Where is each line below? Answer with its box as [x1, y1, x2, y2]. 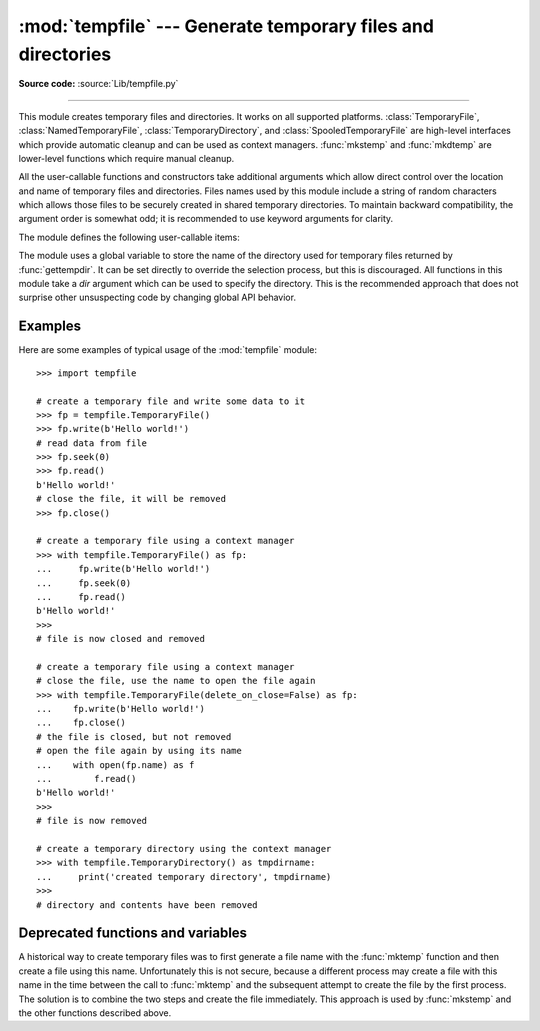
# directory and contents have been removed [36, 899, 259, 910]
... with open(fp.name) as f [36, 759, 195, 770]
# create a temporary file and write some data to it [36, 395, 305, 407]
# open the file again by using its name [36, 745, 242, 757]
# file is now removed [36, 815, 148, 827]
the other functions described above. [18, 1007, 172, 1019]
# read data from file [36, 437, 148, 449]
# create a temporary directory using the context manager [36, 843, 332, 854]
